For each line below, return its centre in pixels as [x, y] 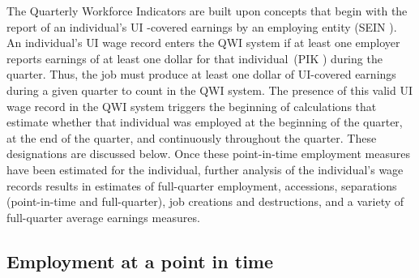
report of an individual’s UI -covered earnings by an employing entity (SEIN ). [202, 26]
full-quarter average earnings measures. [103, 217]
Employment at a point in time [140, 261]
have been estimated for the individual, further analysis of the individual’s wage [205, 169]
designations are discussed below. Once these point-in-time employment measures [209, 154]
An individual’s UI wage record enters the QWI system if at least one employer [203, 43]
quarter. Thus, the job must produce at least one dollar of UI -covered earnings [201, 74]
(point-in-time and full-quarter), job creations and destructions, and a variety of [205, 201]
